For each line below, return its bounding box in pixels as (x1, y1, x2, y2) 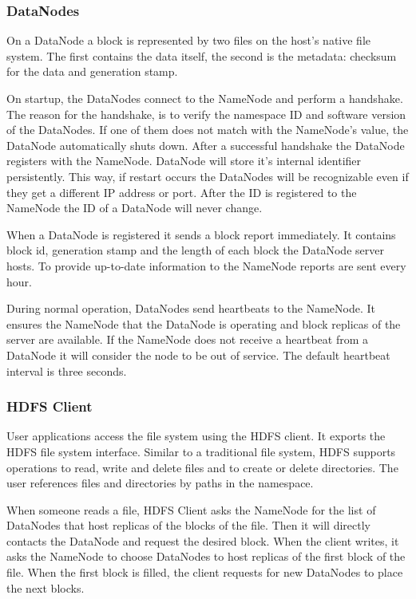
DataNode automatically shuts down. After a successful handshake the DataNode (6, 136, 405, 153)
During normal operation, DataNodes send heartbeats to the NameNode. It (6, 300, 376, 317)
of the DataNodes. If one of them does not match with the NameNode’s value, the (6, 121, 409, 138)
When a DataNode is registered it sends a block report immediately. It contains (6, 226, 396, 242)
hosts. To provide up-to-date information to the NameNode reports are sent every (6, 257, 406, 274)
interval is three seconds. (6, 362, 127, 379)
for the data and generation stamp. (6, 63, 178, 80)
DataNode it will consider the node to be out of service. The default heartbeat (6, 346, 390, 363)
